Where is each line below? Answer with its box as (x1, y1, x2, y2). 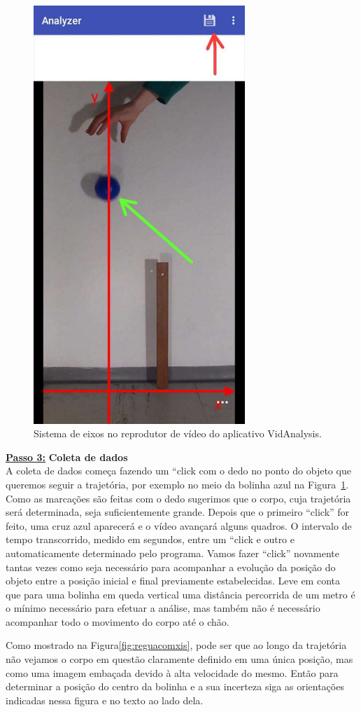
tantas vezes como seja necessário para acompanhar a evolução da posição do (6, 559, 336, 574)
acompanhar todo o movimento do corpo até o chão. (6, 614, 229, 629)
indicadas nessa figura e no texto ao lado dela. (6, 692, 204, 707)
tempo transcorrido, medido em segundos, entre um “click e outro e (6, 532, 295, 547)
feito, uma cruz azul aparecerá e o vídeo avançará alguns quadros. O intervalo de (6, 518, 352, 533)
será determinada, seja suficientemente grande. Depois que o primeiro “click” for (6, 505, 350, 519)
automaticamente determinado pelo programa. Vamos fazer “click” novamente (6, 545, 339, 560)
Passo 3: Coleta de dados (6, 449, 128, 464)
